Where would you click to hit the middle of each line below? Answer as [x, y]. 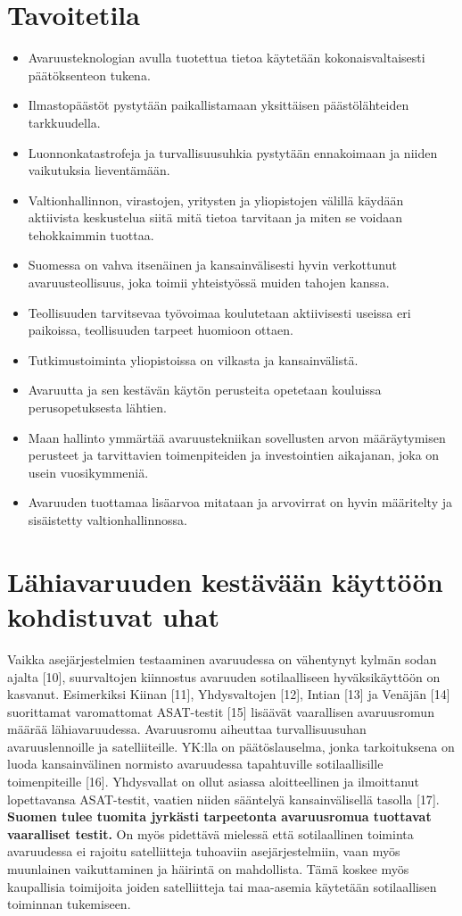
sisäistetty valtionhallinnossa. [107, 520]
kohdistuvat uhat [114, 616]
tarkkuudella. [64, 122]
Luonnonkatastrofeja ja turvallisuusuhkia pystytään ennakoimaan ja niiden [233, 152]
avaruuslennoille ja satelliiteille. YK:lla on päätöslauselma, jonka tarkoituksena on [231, 746]
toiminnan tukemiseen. [69, 904]
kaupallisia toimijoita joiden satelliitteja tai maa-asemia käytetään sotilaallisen [222, 886]
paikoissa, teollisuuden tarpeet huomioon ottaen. [161, 330]
